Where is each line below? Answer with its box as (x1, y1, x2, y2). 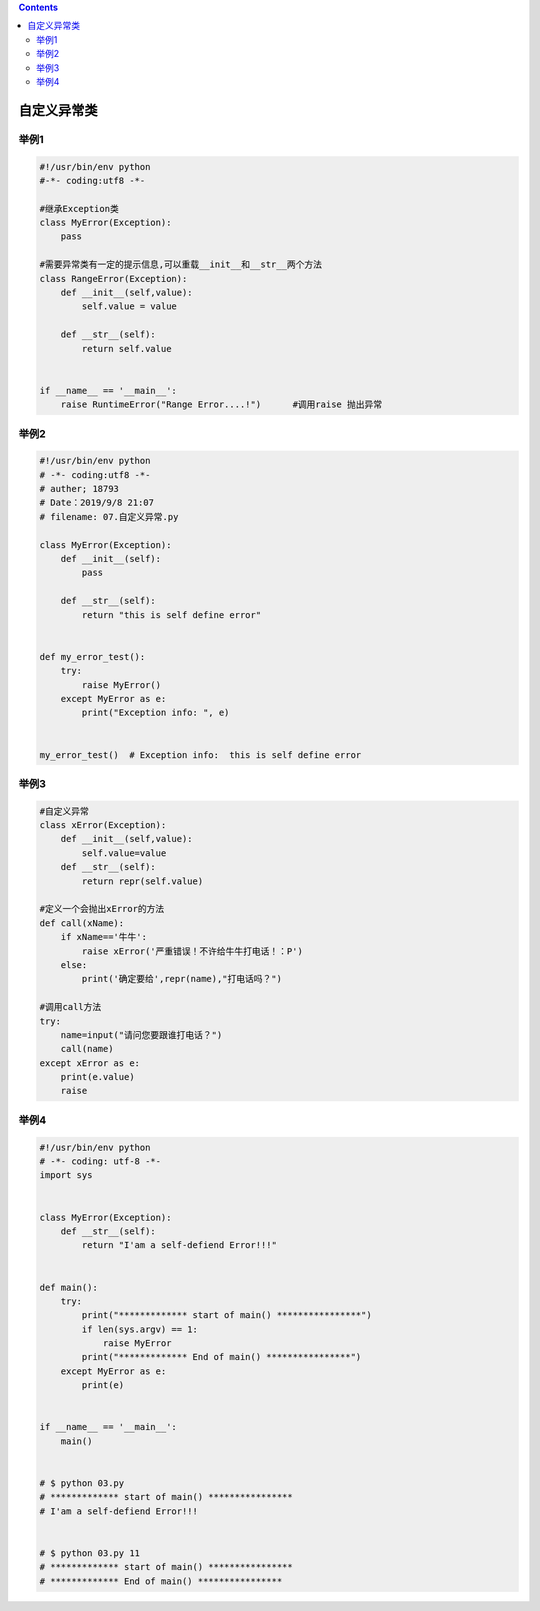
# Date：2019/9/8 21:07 (39, 497, 155, 509)
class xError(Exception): (39, 820, 167, 831)
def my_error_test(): (39, 651, 146, 662)
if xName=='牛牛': (60, 931, 147, 943)
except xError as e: (39, 1057, 140, 1069)
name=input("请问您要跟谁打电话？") (60, 1029, 223, 1040)
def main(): (39, 1281, 99, 1293)
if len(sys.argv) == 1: (81, 1323, 199, 1335)
